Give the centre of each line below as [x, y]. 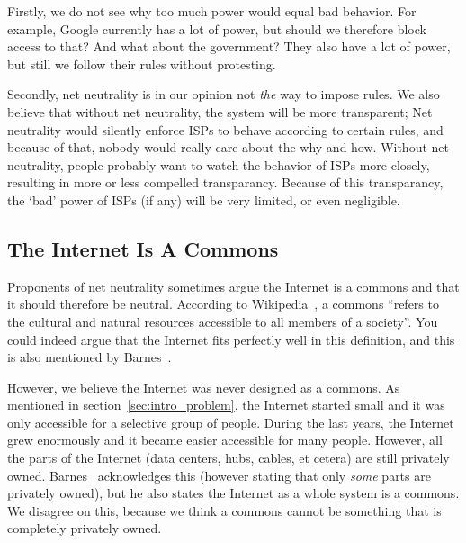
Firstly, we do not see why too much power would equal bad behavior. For [212, 11]
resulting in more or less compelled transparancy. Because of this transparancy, [225, 182]
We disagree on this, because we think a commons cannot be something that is [224, 510]
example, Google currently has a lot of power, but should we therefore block [217, 28]
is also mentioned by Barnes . [90, 357]
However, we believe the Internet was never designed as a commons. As [204, 387]
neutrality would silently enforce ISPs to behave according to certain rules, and [225, 129]
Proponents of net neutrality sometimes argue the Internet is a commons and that [233, 286]
